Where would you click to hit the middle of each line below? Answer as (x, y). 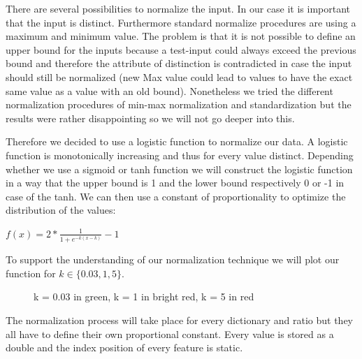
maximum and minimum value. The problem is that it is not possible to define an (181, 36)
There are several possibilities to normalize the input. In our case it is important (178, 8)
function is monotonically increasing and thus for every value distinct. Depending (180, 155)
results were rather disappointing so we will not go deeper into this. (150, 118)
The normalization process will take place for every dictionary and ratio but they (180, 320)
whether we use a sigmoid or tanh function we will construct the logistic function (179, 169)
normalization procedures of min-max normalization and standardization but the (179, 104)
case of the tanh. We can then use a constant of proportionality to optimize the (176, 196)
